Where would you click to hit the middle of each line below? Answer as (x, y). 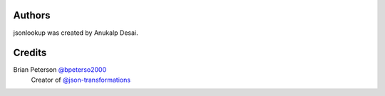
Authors (32, 15)
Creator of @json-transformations (81, 80)
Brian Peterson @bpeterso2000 (60, 70)
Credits (30, 53)
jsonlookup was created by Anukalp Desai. (76, 33)
